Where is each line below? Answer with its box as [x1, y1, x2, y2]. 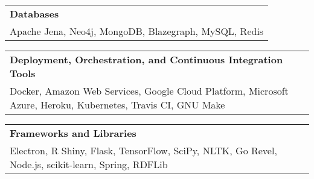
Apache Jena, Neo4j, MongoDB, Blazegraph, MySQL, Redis [10, 24, 264, 38]
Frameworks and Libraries [10, 126, 136, 140]
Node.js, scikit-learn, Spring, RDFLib [10, 157, 168, 171]
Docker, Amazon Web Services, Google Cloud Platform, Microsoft [10, 84, 289, 98]
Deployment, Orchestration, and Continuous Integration [10, 52, 283, 66]
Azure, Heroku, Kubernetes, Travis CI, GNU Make [10, 98, 225, 111]
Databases [10, 7, 59, 20]
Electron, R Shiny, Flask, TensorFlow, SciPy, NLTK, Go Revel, [10, 143, 277, 157]
